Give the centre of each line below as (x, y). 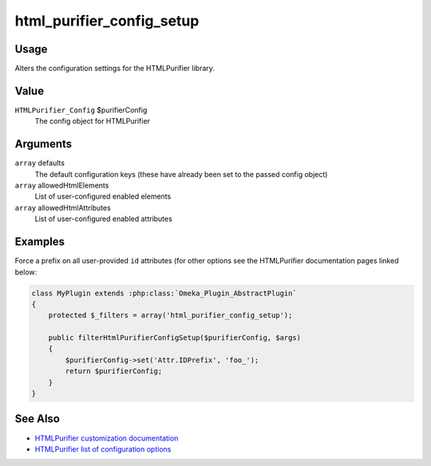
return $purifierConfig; (114, 371)
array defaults (40, 163)
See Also (37, 419)
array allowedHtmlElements (62, 186)
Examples (40, 242)
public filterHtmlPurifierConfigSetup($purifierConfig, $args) (175, 338)
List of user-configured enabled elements (103, 196)
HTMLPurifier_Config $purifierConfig (81, 110)
